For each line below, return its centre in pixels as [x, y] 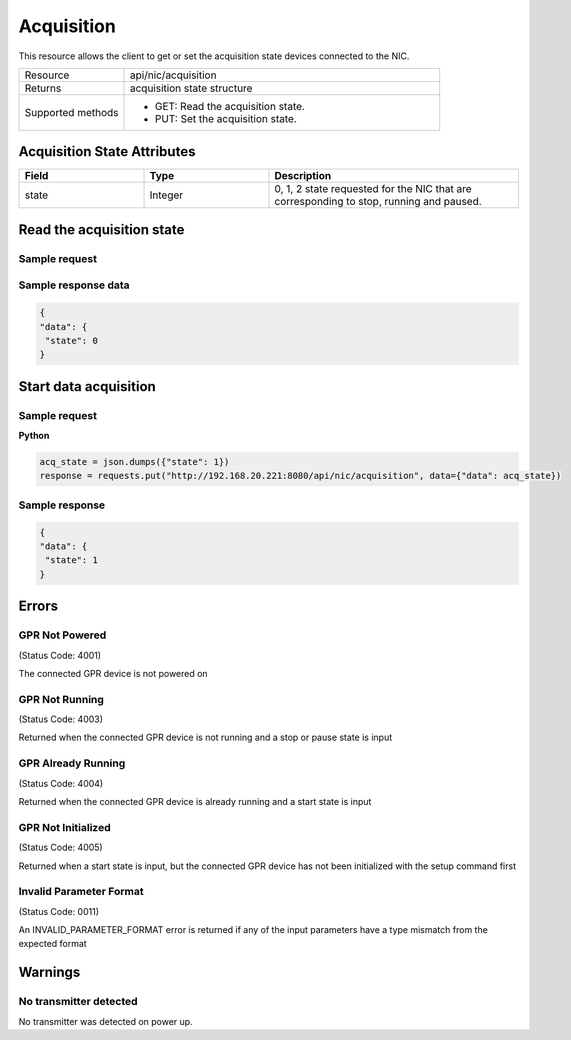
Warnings [49, 972]
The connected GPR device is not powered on [113, 673]
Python [34, 436]
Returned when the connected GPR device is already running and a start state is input [195, 801]
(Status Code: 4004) [61, 783]
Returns [43, 88]
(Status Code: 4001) [60, 655]
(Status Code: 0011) [59, 911]
